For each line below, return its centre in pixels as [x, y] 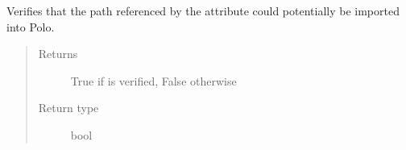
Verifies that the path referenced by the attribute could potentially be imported [203, 10]
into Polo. [31, 26]
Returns [58, 54]
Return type [68, 108]
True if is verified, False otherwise [153, 80]
